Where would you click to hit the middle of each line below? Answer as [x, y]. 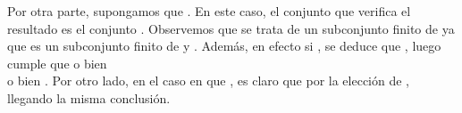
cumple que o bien [57, 63]
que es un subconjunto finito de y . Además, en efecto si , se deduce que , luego [224, 46]
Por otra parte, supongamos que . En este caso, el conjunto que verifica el [209, 11]
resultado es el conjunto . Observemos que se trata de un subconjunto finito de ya [231, 28]
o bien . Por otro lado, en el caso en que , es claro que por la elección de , [209, 81]
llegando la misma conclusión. [89, 97]
